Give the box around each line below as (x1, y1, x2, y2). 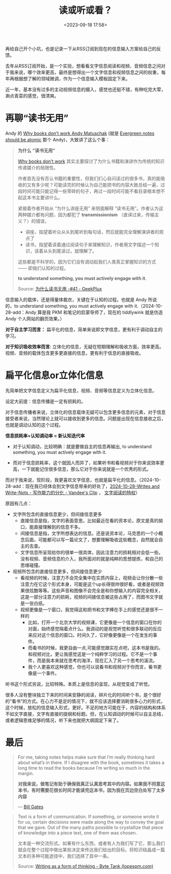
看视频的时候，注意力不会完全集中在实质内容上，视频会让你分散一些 (20, 574, 163, 580)
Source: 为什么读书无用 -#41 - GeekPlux (17, 285, 102, 292)
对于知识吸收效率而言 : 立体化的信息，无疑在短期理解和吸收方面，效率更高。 (5, 343, 164, 349)
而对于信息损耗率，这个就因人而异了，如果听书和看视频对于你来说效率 (12, 459, 160, 465)
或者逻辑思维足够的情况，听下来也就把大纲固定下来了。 (5, 717, 121, 723)
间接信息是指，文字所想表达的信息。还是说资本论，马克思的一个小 (20, 530, 159, 536)
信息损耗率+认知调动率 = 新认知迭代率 (5, 432, 85, 439)
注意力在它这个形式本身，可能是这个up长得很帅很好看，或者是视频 (20, 581, 160, 587)
